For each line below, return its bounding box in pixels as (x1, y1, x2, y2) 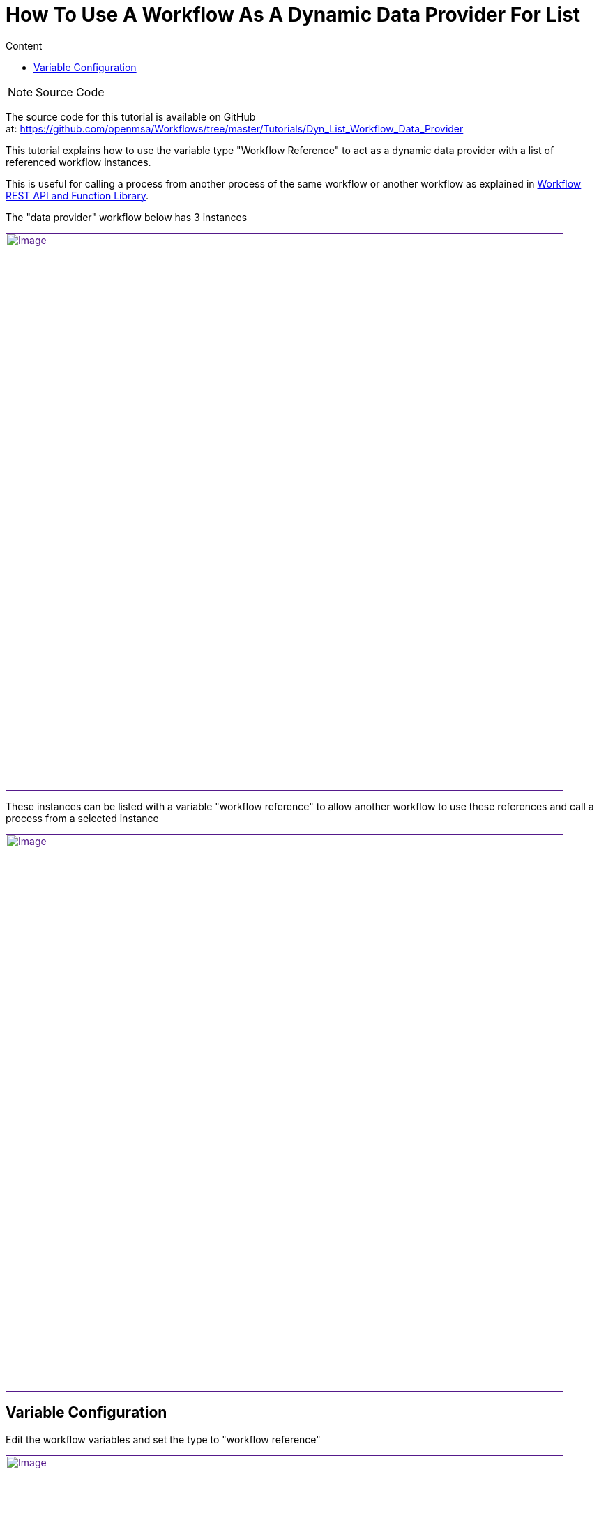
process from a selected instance (6, 812, 159, 824)
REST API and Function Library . (6, 189, 149, 202)
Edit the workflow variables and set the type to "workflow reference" (6, 1433, 321, 1445)
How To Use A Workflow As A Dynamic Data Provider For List (6, 3, 580, 26)
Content (6, 39, 43, 52)
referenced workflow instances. (6, 155, 151, 168)
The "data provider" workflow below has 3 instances (6, 211, 248, 223)
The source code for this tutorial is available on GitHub (6, 110, 256, 123)
